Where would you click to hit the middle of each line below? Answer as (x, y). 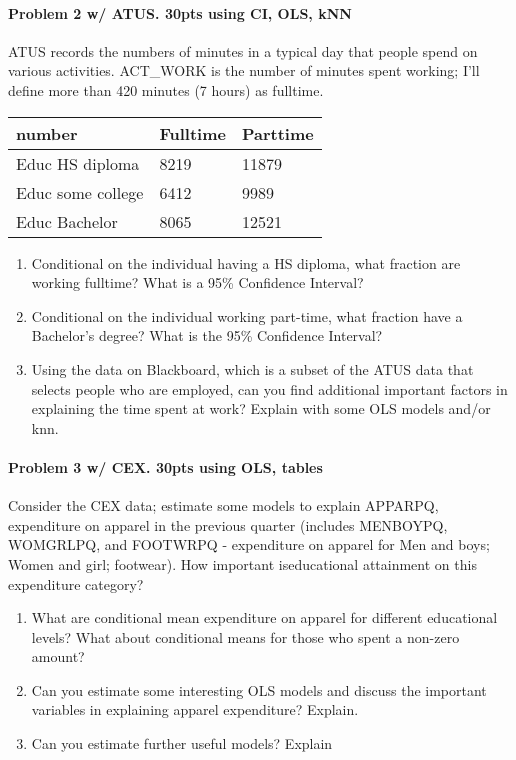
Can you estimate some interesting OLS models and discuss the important (259, 689)
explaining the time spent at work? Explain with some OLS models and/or (261, 408)
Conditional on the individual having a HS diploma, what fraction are (246, 262)
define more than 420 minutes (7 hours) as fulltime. (166, 89)
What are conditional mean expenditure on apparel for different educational (264, 617)
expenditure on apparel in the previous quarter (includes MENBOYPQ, (228, 524)
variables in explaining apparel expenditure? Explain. (195, 709)
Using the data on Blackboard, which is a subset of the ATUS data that (252, 368)
